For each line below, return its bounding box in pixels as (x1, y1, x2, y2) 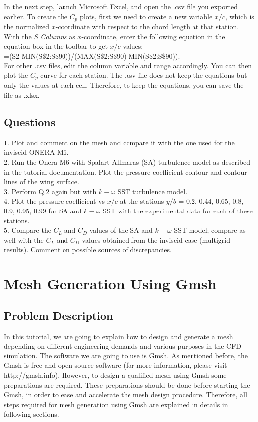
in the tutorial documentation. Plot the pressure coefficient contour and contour (4, 166, 247, 177)
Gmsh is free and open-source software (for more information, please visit (4, 360, 227, 370)
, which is (225, 11, 254, 21)
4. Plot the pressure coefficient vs (4, 196, 105, 206)
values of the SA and (89, 225, 153, 235)
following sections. (4, 409, 59, 419)
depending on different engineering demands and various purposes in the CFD (4, 341, 242, 351)
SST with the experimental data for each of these (102, 206, 253, 216)
